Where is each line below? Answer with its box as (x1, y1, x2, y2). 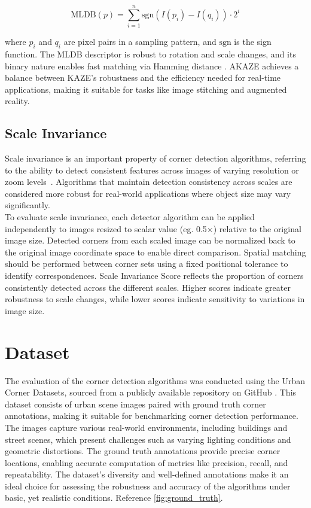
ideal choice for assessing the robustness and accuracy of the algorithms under (5, 479, 291, 492)
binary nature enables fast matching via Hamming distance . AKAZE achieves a (5, 59, 299, 72)
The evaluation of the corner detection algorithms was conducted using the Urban (5, 374, 306, 387)
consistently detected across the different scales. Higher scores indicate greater (5, 281, 291, 293)
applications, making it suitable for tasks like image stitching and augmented (5, 83, 287, 95)
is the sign (234, 35, 272, 48)
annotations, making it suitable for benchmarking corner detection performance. (5, 409, 298, 422)
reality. (5, 95, 30, 107)
